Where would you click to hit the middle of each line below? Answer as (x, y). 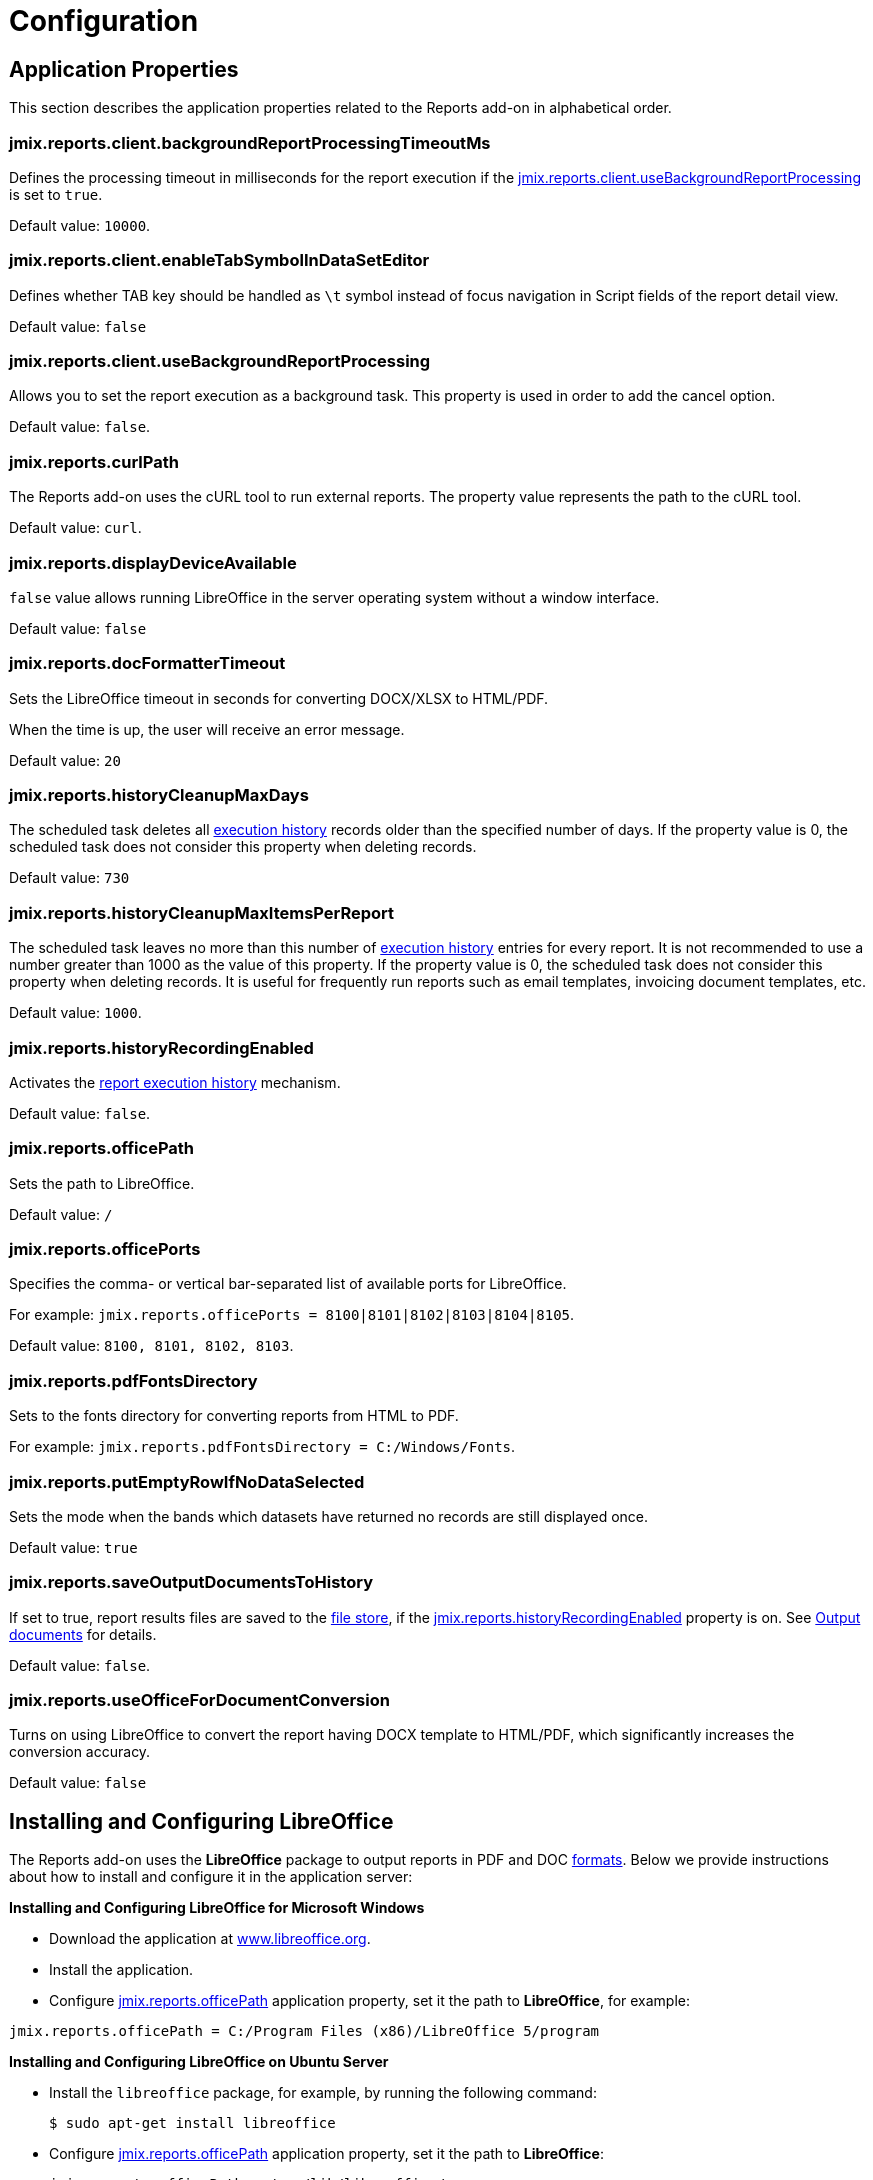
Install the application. (121, 1970)
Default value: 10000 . (80, 225)
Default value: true (73, 1547)
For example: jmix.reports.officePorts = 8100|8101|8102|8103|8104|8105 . (292, 1315)
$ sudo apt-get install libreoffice (192, 2123)
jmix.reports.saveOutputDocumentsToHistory (191, 1582)
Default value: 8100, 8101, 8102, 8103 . (151, 1346)
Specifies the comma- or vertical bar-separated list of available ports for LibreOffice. (288, 1284)
